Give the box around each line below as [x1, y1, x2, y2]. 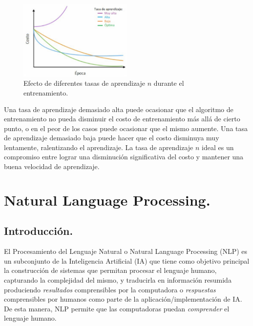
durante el [153, 78, 184, 88]
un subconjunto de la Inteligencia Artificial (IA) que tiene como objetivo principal [4, 255, 250, 266]
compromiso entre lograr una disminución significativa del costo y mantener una [4, 152, 244, 162]
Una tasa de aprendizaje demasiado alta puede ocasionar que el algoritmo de [4, 104, 233, 114]
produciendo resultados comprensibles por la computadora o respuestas [4, 284, 216, 294]
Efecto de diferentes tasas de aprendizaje [23, 78, 145, 88]
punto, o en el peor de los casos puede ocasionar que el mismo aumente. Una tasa [4, 123, 248, 133]
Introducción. [4, 223, 73, 238]
